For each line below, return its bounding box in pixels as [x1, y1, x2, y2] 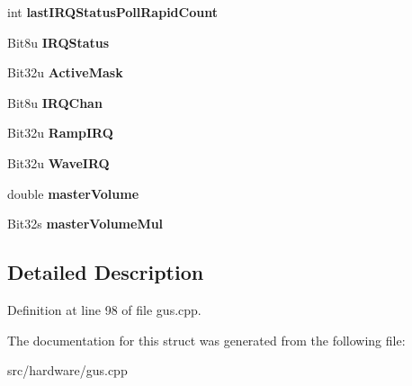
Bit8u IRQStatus [7, 32, 110, 51]
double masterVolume [7, 184, 139, 202]
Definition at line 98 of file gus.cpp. [7, 300, 202, 319]
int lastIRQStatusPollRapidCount [7, 3, 218, 21]
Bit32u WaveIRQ [7, 153, 110, 172]
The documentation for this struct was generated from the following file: [7, 330, 406, 349]
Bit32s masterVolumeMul [7, 214, 164, 233]
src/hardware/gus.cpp [7, 361, 128, 380]
